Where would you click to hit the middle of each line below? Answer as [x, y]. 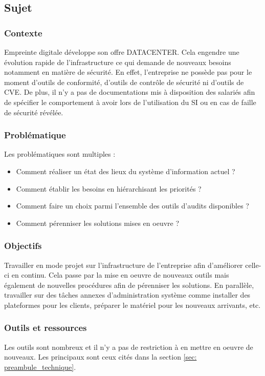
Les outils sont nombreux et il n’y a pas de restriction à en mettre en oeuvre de [129, 347]
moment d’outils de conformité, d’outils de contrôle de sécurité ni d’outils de [124, 82]
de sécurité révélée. [34, 112]
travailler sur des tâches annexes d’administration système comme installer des [127, 295]
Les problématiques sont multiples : [60, 154]
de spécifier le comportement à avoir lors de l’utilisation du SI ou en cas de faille [130, 102]
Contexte [23, 33]
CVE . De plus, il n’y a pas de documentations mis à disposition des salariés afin [130, 92]
